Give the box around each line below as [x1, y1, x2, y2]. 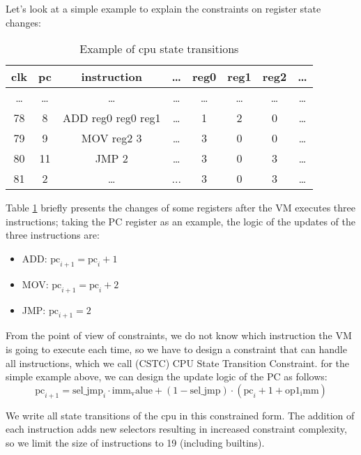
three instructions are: [6, 227, 100, 242]
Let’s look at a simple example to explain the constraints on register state [6, 1, 321, 15]
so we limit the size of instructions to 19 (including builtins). [6, 435, 265, 449]
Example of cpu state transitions [79, 40, 239, 57]
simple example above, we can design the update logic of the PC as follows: [6, 369, 328, 384]
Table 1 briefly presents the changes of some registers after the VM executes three [6, 200, 355, 215]
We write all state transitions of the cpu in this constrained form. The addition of [6, 408, 355, 422]
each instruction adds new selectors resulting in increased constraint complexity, [6, 422, 347, 436]
